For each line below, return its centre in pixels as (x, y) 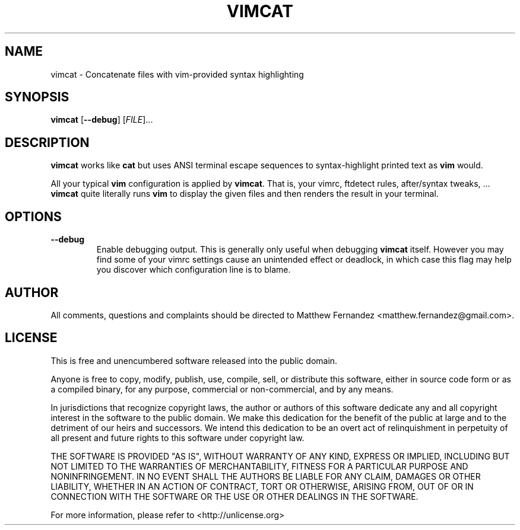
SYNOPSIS (37, 97)
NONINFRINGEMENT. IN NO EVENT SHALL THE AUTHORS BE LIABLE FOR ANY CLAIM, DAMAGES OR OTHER (266, 476)
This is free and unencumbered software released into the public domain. (194, 360)
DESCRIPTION (47, 142)
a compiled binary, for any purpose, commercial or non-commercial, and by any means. (222, 389)
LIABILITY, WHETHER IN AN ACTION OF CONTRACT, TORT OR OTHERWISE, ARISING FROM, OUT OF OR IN (262, 486)
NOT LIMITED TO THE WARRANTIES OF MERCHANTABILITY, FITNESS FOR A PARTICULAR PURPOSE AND (259, 466)
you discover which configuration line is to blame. (194, 270)
